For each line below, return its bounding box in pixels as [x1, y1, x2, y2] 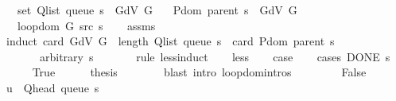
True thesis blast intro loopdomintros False [32, 64, 367, 80]
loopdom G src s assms [17, 17, 156, 33]
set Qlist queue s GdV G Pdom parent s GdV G [17, 2, 297, 17]
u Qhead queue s [6, 79, 99, 95]
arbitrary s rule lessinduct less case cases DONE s [39, 48, 390, 64]
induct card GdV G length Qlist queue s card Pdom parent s [6, 33, 335, 49]
